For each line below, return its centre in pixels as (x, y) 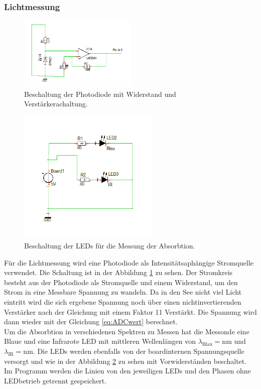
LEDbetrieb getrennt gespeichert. (55, 380)
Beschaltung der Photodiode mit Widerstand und (100, 94)
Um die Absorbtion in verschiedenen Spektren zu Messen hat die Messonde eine (127, 331)
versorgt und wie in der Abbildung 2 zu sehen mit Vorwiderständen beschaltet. (125, 361)
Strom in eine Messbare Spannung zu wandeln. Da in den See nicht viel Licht (123, 292)
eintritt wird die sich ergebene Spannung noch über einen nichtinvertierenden (123, 301)
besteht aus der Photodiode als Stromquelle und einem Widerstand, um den (121, 282)
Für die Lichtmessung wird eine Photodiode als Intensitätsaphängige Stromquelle (129, 262)
